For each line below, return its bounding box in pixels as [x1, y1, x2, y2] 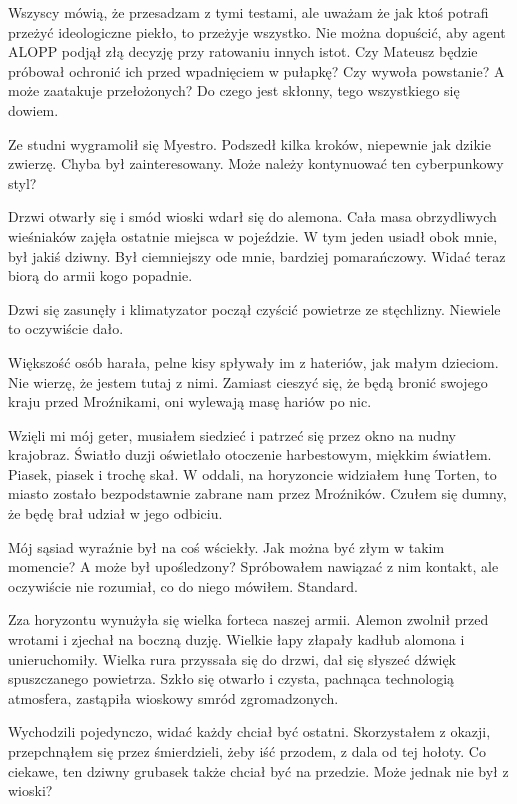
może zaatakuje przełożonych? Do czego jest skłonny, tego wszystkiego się [8, 80, 460, 101]
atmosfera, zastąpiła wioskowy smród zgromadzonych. [8, 687, 339, 708]
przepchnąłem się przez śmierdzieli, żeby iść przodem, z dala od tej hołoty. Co [8, 741, 486, 761]
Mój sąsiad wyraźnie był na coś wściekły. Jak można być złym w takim [8, 536, 445, 557]
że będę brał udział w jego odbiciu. [8, 503, 223, 524]
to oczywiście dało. [8, 318, 124, 339]
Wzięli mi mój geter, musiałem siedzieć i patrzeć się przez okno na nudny [8, 424, 456, 445]
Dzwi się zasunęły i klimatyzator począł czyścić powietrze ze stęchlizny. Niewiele [8, 298, 501, 319]
